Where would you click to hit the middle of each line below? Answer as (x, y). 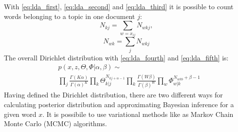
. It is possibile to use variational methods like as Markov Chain (138, 114)
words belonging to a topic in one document (70, 16)
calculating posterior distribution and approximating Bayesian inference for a (119, 104)
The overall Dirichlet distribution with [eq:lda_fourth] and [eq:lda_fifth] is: (116, 57)
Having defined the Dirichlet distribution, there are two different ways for (113, 95)
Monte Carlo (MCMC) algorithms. (55, 123)
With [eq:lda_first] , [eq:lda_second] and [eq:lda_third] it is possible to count (119, 6)
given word (20, 114)
